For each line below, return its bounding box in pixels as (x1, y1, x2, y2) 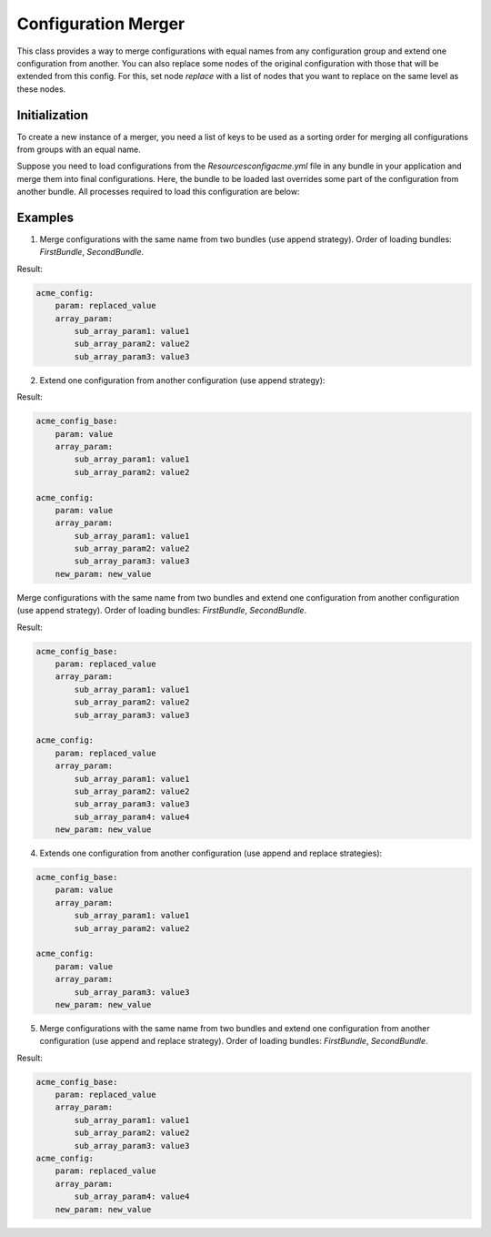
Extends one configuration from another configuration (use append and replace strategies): (39, 847, 383, 859)
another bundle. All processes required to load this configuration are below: (16, 187, 300, 198)
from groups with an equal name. (16, 144, 141, 155)
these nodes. (16, 83, 66, 95)
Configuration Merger (16, 14, 185, 34)
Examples (16, 210, 75, 225)
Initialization (16, 107, 89, 123)
